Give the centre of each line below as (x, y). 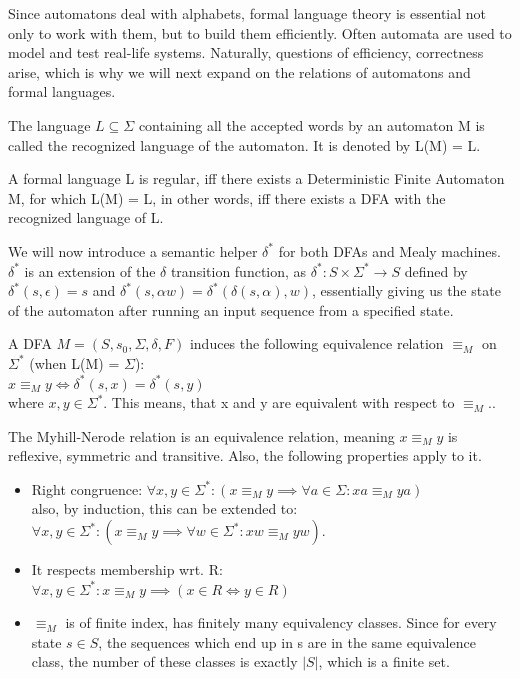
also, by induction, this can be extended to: (164, 508)
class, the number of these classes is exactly (164, 661)
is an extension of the (90, 270)
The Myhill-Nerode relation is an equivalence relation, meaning (201, 435)
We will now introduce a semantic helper (133, 250)
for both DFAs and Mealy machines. (389, 250)
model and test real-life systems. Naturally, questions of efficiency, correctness (246, 52)
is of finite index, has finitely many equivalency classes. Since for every (281, 622)
